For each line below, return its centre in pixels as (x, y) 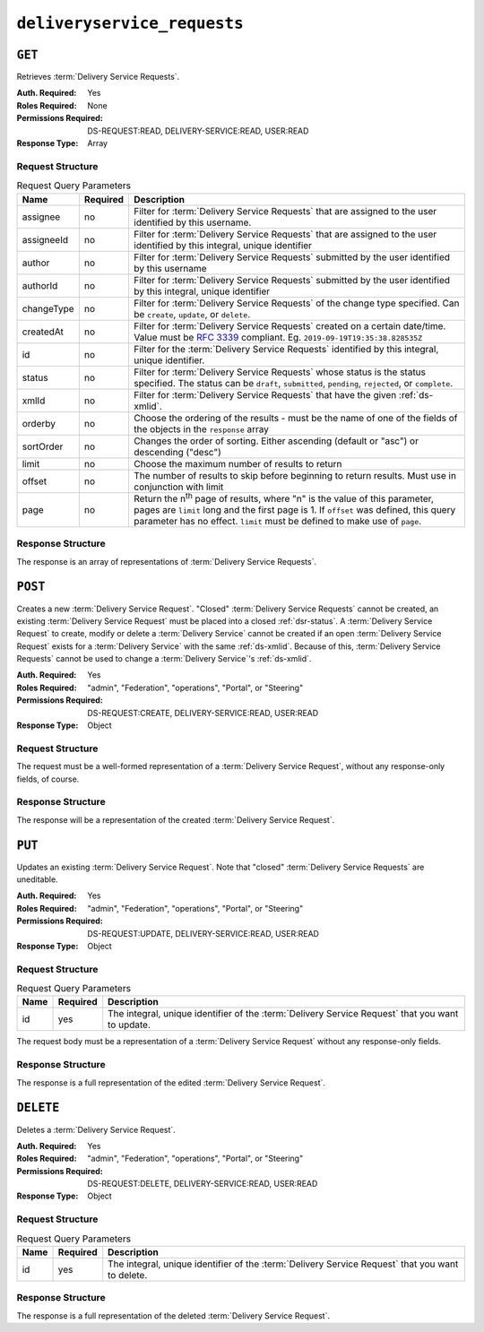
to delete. (128, 1275)
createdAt (43, 332)
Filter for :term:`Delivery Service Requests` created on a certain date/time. (290, 325)
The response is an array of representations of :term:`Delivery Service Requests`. (167, 561)
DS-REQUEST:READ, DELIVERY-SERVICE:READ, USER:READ (198, 131)
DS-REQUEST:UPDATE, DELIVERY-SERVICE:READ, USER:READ (203, 933)
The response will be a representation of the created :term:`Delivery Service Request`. (176, 819)
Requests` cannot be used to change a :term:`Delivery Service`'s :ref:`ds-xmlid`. (164, 659)
